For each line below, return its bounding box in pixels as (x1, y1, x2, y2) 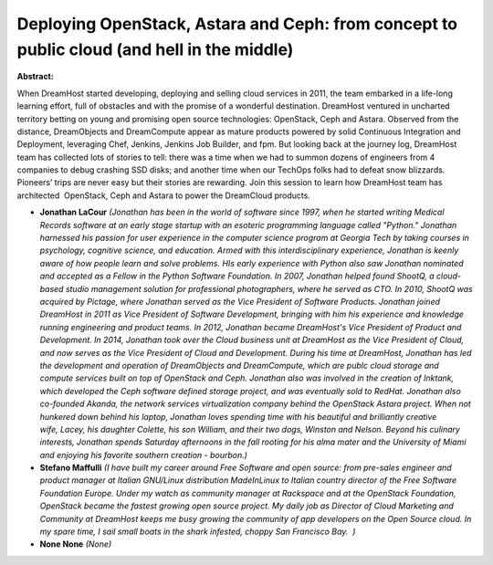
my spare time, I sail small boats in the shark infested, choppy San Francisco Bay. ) (39, 526, 356, 538)
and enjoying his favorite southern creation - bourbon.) (39, 449, 248, 460)
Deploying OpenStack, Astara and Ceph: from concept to (16, 14, 458, 34)
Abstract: (16, 71, 54, 82)
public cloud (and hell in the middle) (16, 39, 294, 59)
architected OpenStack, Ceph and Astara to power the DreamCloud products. (16, 190, 310, 201)
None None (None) (39, 539, 112, 549)
